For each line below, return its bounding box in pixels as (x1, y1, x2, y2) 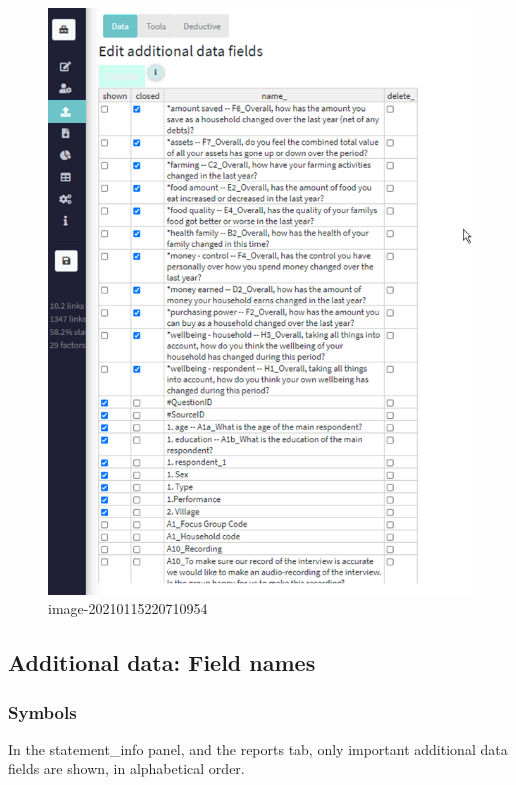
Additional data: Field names (8, 647, 316, 678)
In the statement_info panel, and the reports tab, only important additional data (8, 738, 508, 759)
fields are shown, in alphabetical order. (8, 758, 245, 779)
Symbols (8, 699, 77, 724)
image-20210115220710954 (48, 598, 208, 619)
